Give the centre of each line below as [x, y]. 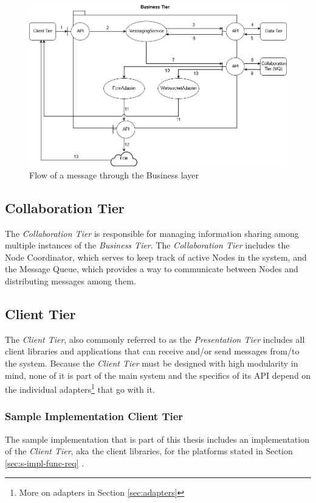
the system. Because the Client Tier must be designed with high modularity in [152, 363]
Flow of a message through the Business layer [114, 174]
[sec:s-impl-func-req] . [45, 463]
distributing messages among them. [70, 280]
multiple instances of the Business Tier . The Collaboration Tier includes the [147, 245]
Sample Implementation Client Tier [94, 416]
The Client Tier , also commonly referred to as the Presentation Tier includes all [155, 339]
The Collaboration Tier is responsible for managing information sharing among [152, 233]
